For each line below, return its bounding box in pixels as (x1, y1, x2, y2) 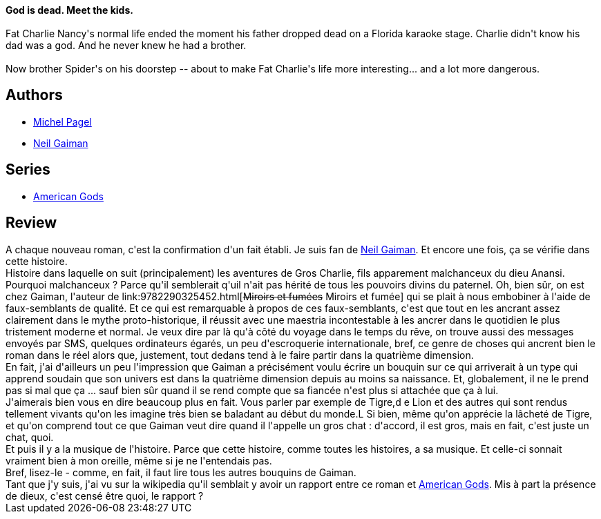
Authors (6, 86, 63, 104)
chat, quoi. (6, 431, 54, 443)
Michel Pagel (33, 115, 92, 128)
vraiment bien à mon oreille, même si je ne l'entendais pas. (6, 454, 272, 467)
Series (6, 161, 50, 179)
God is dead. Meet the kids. (6, 4, 133, 16)
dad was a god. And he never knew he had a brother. (6, 39, 247, 51)
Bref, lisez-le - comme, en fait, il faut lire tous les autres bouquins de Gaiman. (6, 466, 356, 478)
